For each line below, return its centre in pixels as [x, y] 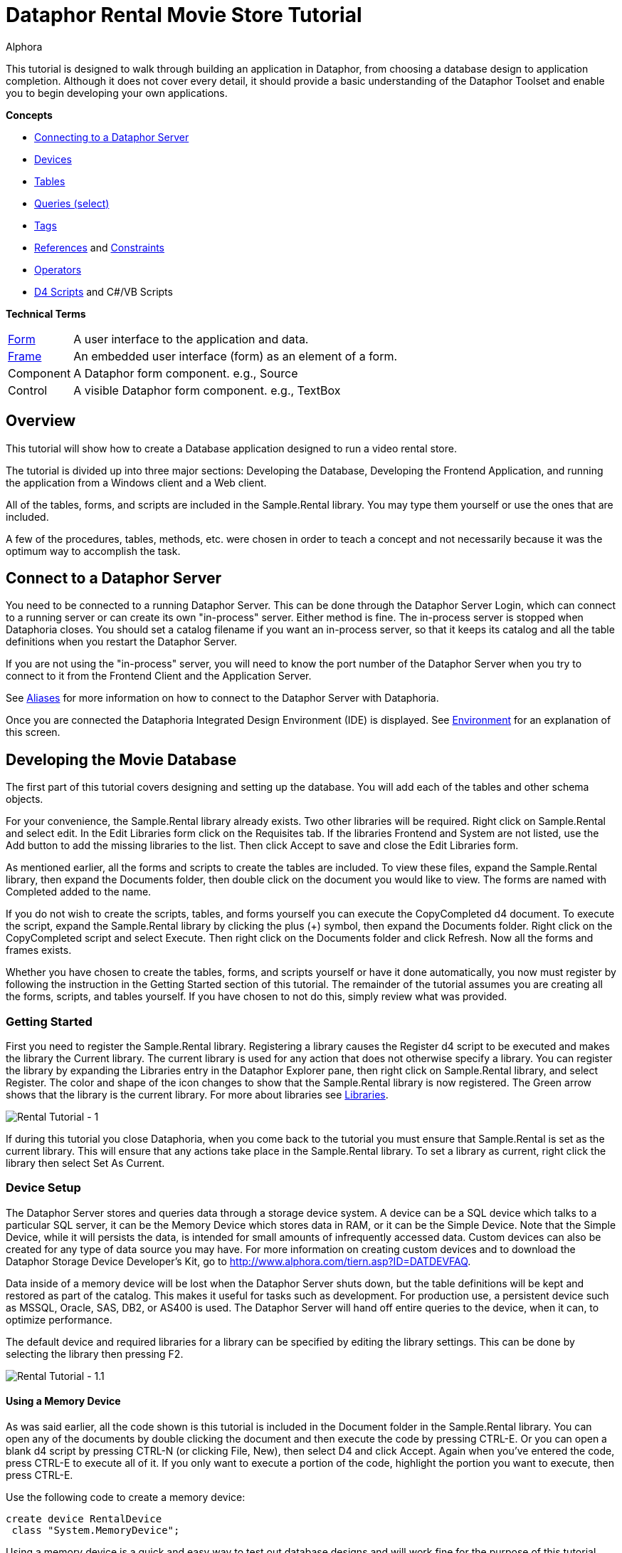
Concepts [29, 115]
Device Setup [43, 1188]
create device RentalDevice [84, 1519]
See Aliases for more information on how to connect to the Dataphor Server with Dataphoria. [222, 698]
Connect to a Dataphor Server [114, 578]
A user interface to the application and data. [191, 339]
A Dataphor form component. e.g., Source [186, 373]
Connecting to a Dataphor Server [112, 137]
